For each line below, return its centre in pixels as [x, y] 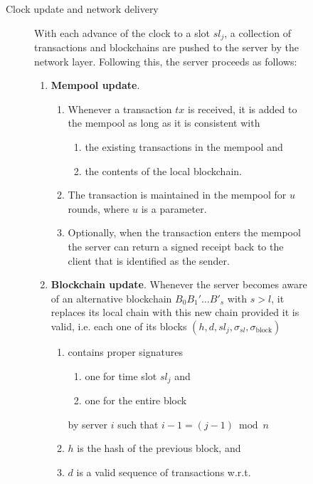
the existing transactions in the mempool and [184, 147]
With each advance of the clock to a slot [122, 32]
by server [87, 424]
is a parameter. [174, 208]
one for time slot [121, 375]
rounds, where [99, 208]
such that [138, 424]
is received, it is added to [242, 109]
